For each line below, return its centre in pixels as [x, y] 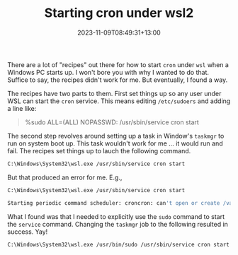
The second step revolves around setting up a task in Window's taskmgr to [116, 136]
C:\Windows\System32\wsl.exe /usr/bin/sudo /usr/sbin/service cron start [119, 244]
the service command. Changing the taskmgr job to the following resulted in [118, 224]
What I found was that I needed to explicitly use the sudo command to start [116, 216]
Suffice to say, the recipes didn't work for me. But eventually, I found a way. [118, 80]
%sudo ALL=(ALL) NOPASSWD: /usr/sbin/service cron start [112, 122]
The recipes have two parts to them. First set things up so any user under [114, 93]
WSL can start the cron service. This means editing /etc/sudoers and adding [119, 101]
